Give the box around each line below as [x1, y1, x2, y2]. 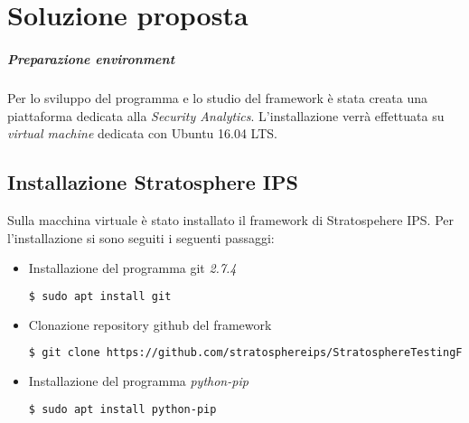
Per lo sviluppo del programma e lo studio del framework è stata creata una [7, 88, 427, 107]
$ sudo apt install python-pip [28, 402, 217, 416]
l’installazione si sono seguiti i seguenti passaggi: [7, 228, 275, 247]
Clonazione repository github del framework [28, 315, 272, 334]
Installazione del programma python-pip [28, 371, 249, 390]
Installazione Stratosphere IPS [7, 168, 298, 196]
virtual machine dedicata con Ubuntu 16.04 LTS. [7, 124, 277, 143]
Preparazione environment [7, 49, 175, 68]
